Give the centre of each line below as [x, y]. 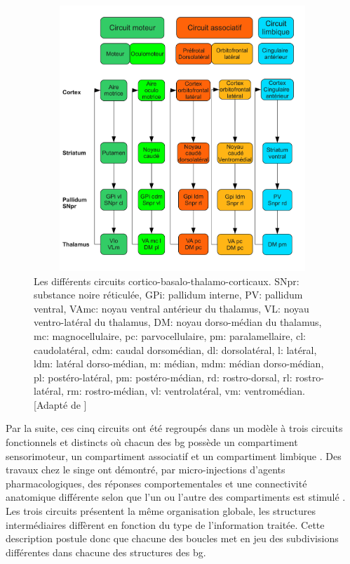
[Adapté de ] [60, 404]
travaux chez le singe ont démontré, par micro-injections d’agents [146, 470]
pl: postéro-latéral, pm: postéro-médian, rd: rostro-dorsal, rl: [163, 377]
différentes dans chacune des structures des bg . [106, 552]
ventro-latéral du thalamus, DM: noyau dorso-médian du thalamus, [178, 322]
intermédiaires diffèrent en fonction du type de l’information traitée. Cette [165, 524]
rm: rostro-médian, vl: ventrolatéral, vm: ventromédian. [186, 391]
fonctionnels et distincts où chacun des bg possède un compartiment [152, 442]
